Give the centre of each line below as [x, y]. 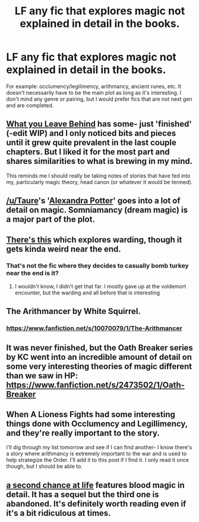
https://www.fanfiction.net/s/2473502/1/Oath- [96, 385]
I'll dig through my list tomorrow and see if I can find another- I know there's [99, 448]
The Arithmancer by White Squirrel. [73, 311]
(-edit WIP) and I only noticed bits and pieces [91, 133]
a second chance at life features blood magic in [96, 485]
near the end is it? [33, 274]
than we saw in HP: [42, 376]
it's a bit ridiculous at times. [59, 513]
